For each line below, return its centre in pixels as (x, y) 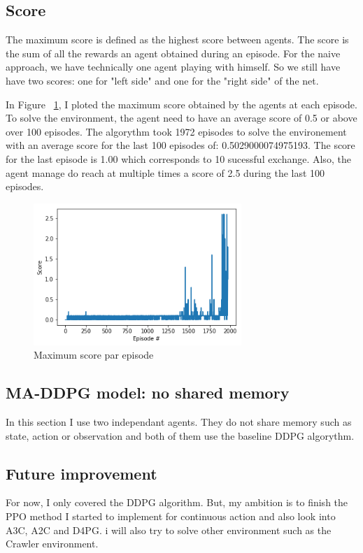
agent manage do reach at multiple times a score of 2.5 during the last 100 (165, 172)
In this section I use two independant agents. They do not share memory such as (179, 422)
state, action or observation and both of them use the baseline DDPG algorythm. (180, 435)
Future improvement (81, 473)
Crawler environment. (52, 544)
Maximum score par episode (94, 355)
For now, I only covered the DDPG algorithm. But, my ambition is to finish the (177, 502)
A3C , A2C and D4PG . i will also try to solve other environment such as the (169, 530)
